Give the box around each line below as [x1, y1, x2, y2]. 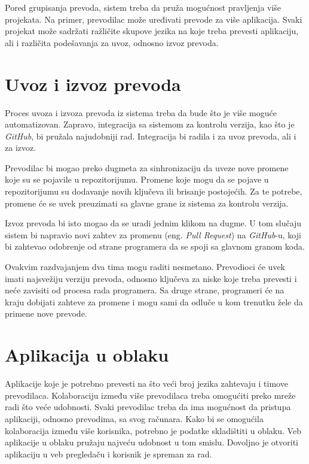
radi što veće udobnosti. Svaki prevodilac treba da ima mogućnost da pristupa [5, 401, 291, 413]
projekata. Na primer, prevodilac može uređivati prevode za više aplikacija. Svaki [5, 13, 302, 25]
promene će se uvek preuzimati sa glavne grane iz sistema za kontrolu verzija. [5, 196, 289, 209]
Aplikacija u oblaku [5, 342, 169, 367]
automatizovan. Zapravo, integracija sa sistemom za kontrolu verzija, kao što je [5, 118, 295, 131]
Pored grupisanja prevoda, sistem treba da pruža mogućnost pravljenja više [5, 1, 282, 13]
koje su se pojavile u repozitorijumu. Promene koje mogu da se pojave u [5, 173, 269, 186]
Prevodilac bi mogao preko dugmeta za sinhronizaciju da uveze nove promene [5, 161, 289, 174]
